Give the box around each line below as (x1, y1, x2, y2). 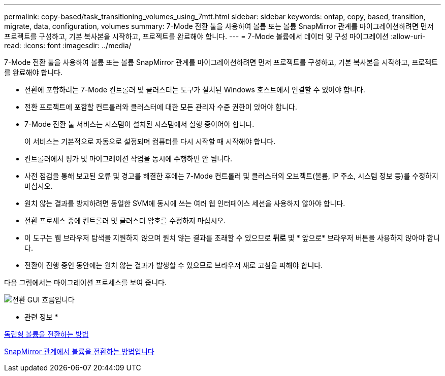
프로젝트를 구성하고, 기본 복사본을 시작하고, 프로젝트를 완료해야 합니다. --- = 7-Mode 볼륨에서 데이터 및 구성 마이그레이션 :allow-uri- (4, 32, 426, 41)
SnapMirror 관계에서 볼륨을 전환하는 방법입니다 (4, 347, 154, 356)
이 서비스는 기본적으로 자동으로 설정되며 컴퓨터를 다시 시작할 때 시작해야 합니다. (24, 137, 276, 146)
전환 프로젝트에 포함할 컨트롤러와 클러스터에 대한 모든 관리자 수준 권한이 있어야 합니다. (24, 102, 297, 111)
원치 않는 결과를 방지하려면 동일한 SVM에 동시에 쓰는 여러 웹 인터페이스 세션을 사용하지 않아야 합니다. (24, 199, 345, 208)
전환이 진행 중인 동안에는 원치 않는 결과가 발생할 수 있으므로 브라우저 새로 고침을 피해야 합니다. (24, 261, 323, 269)
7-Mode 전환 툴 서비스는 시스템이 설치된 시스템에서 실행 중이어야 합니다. (24, 120, 255, 128)
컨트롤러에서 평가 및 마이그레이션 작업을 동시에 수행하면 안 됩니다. (24, 154, 233, 163)
